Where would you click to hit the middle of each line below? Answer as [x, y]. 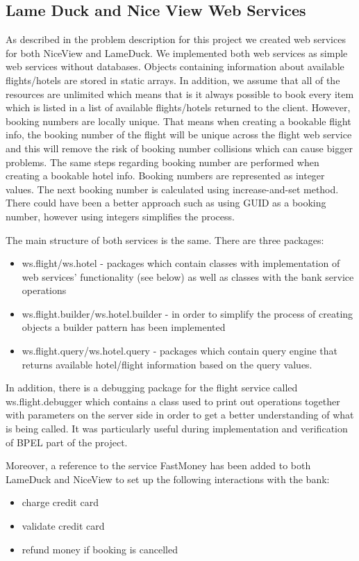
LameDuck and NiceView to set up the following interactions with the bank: [168, 479]
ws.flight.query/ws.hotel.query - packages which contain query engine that [179, 351]
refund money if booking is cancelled [100, 549]
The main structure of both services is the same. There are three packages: [165, 239]
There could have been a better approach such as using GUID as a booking [166, 203]
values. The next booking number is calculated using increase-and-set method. [172, 189]
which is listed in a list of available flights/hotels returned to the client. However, [178, 107]
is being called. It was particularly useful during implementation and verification [177, 429]
